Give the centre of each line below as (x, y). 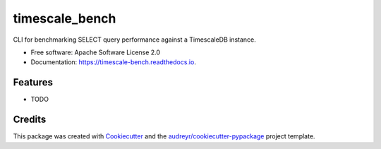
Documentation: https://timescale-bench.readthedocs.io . (114, 62)
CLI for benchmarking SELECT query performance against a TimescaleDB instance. (135, 40)
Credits (30, 120)
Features (33, 82)
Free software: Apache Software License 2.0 (96, 52)
